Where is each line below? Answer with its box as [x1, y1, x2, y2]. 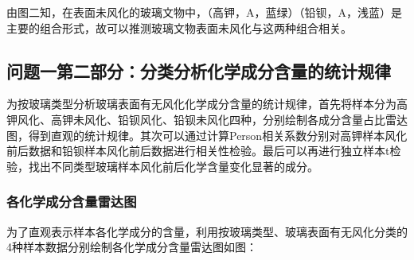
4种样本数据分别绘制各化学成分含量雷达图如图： [6, 239, 257, 255]
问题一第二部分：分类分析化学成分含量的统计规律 [6, 58, 391, 83]
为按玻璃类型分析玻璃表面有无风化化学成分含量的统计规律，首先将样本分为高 [6, 95, 408, 112]
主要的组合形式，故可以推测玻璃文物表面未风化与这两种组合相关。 [6, 19, 352, 36]
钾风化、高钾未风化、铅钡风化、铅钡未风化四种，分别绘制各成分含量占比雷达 [6, 111, 408, 127]
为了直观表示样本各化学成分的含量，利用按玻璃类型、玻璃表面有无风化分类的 [6, 223, 408, 239]
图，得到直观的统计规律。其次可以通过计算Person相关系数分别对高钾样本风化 [6, 126, 408, 143]
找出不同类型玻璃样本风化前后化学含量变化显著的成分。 [28, 157, 318, 174]
